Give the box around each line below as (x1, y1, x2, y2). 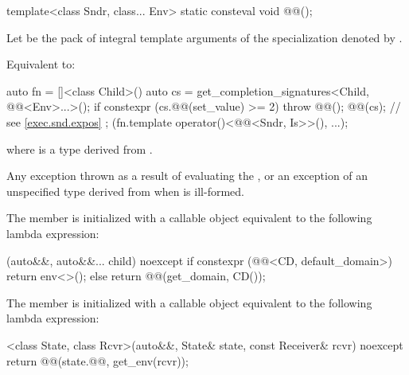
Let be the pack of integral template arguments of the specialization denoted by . (6, 29, 403, 45)
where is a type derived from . (6, 140, 153, 157)
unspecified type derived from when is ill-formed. (6, 182, 244, 199)
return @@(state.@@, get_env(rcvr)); (6, 352, 189, 369)
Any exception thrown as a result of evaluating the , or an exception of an (6, 167, 368, 184)
